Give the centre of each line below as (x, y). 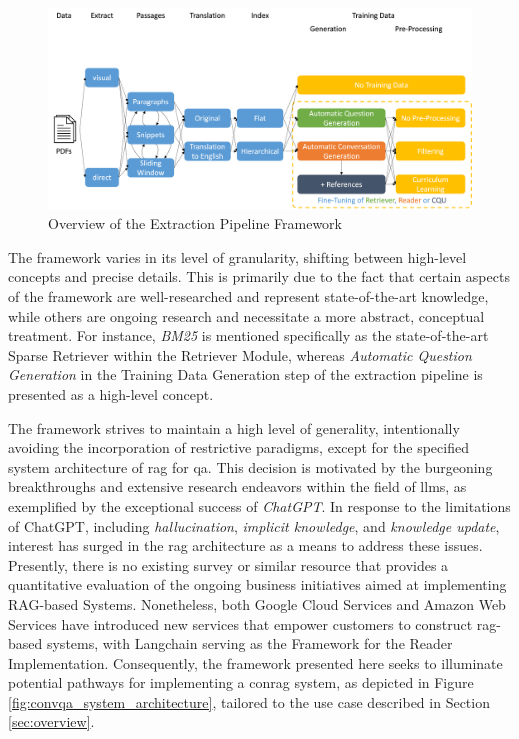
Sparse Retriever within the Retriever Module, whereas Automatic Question (240, 354)
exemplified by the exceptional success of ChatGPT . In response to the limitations (259, 505)
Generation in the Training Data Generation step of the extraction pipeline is (245, 374)
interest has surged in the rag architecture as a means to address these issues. (245, 545)
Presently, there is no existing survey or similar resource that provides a (228, 564)
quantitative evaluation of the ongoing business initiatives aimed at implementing (257, 584)
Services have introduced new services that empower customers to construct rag (252, 623)
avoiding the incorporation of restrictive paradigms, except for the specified (238, 447)
